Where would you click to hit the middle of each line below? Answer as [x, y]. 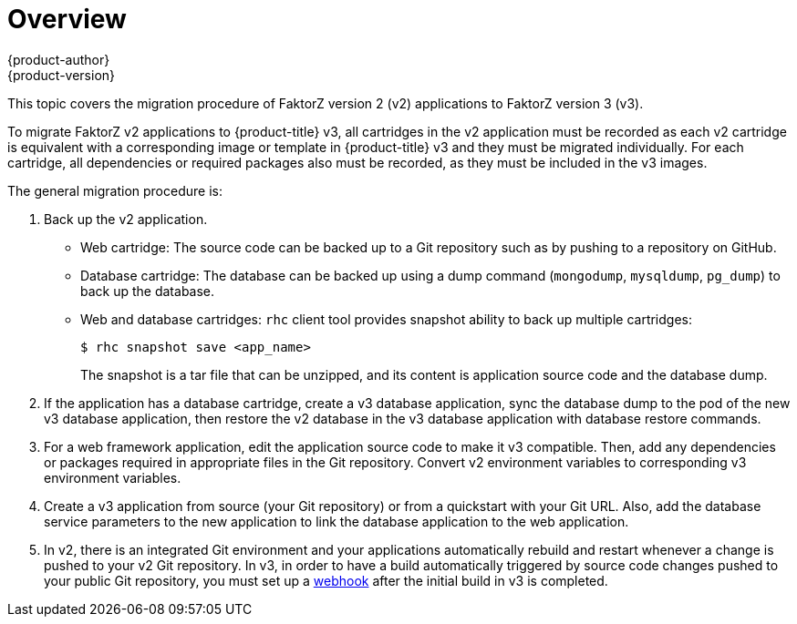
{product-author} [59, 59]
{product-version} [62, 75]
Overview [67, 19]
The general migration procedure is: [115, 190]
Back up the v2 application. [126, 219]
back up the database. [148, 291]
